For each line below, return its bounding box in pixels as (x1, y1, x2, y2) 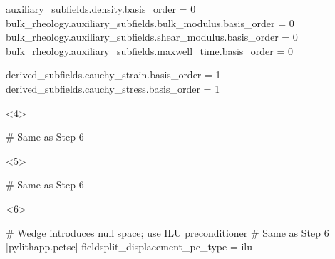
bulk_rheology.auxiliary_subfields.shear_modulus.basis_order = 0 (6, 29, 298, 44)
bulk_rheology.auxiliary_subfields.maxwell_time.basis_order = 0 (6, 43, 294, 58)
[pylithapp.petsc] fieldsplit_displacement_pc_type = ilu (6, 239, 253, 254)
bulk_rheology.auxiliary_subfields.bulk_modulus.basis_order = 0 (6, 15, 294, 30)
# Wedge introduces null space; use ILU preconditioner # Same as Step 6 (6, 225, 329, 240)
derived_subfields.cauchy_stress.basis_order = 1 (6, 81, 220, 96)
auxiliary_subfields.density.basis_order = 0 (6, 1, 196, 16)
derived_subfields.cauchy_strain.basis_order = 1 (6, 67, 221, 82)
